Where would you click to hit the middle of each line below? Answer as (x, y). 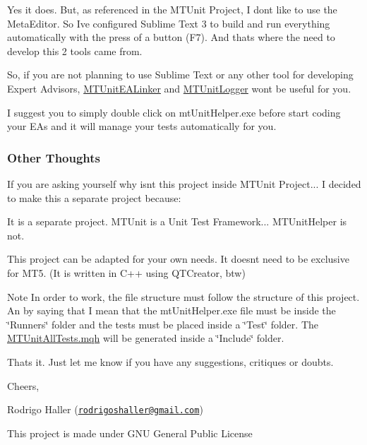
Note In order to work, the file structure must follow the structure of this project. (183, 296)
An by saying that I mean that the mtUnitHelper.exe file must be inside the (172, 310)
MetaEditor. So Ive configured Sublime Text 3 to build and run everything (169, 23)
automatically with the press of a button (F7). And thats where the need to (171, 37)
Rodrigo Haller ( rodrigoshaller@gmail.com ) (105, 409)
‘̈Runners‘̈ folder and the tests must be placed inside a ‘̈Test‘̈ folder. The (163, 324)
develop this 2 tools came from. (75, 51)
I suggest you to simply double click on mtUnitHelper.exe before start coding (174, 112)
